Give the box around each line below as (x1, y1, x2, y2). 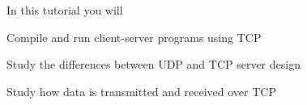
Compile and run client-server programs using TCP (6, 28, 262, 45)
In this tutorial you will (6, 2, 123, 18)
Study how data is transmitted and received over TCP (6, 82, 276, 99)
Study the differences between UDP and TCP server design (6, 56, 301, 73)
